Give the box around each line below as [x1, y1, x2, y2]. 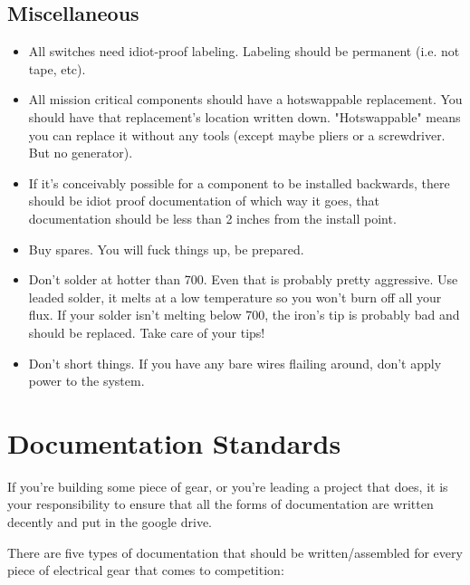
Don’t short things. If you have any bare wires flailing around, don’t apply [28, 353, 442, 372]
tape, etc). [28, 59, 86, 78]
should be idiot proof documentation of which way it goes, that [28, 191, 379, 210]
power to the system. [28, 371, 145, 390]
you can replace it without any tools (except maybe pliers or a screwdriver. [28, 125, 446, 144]
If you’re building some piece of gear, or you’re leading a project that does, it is [7, 476, 448, 495]
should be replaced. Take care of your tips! [28, 322, 265, 341]
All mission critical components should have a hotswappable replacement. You [28, 90, 463, 109]
